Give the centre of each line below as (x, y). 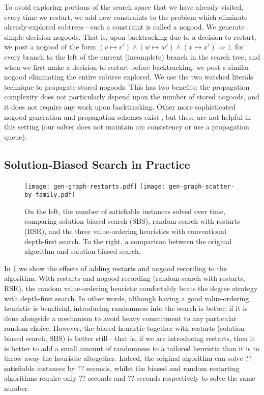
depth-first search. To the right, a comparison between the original (128, 241)
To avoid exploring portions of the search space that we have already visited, (124, 7)
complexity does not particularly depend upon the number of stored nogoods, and (132, 97)
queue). (16, 136)
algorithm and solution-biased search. (83, 251)
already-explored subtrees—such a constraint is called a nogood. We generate (124, 27)
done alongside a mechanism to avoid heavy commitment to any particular (120, 318)
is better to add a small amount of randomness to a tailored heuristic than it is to (132, 348)
